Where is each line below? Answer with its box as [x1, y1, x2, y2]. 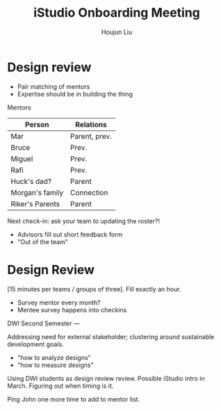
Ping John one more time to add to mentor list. [7, 395, 140, 403]
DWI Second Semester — [7, 319, 80, 327]
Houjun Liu [101, 28, 133, 36]
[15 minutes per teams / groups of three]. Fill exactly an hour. [7, 284, 182, 293]
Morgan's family [10, 187, 64, 197]
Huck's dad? [10, 176, 52, 186]
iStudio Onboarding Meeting [33, 5, 200, 21]
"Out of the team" [17, 237, 68, 246]
